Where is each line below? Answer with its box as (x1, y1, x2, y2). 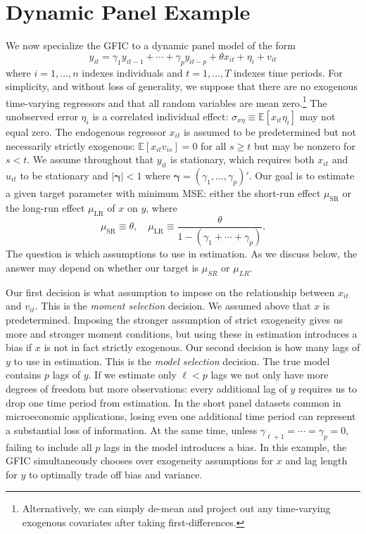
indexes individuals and (82, 65, 183, 80)
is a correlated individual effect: (92, 108, 229, 123)
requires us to (298, 381, 358, 395)
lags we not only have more (210, 367, 329, 382)
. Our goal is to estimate (248, 167, 355, 182)
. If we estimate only (88, 367, 177, 382)
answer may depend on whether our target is (6, 260, 199, 275)
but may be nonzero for (253, 138, 355, 153)
